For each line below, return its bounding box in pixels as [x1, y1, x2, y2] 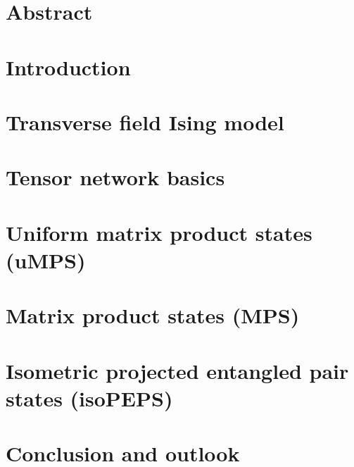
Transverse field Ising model [6, 107, 284, 136]
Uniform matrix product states [6, 218, 312, 247]
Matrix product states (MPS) [6, 301, 300, 330]
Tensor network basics [6, 163, 225, 192]
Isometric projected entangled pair [6, 356, 349, 385]
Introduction [6, 52, 131, 81]
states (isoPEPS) [6, 383, 173, 412]
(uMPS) [6, 245, 86, 274]
